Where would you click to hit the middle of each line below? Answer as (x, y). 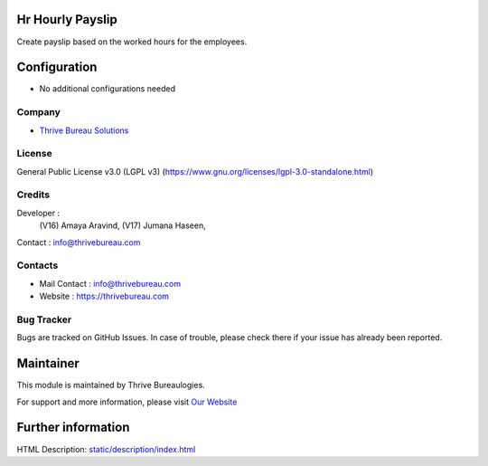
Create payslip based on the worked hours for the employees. (132, 42)
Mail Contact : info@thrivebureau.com (110, 283)
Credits (33, 195)
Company (38, 112)
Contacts (38, 265)
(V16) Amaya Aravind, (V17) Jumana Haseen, (123, 225)
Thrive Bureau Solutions (84, 130)
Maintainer (48, 363)
